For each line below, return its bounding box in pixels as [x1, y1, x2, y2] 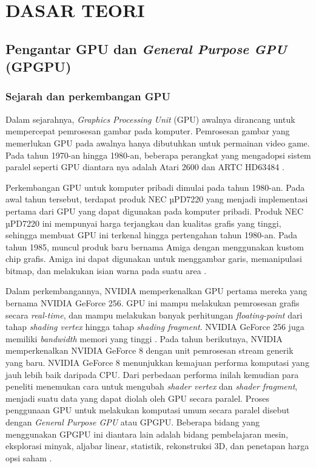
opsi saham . [5, 451, 52, 464]
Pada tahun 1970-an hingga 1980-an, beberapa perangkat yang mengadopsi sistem [5, 148, 311, 161]
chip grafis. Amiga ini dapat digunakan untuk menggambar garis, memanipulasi [5, 252, 302, 265]
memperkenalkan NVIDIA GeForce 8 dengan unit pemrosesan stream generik [5, 344, 294, 357]
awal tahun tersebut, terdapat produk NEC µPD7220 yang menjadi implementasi [5, 193, 308, 205]
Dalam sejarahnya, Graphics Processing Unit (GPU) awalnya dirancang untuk [5, 112, 295, 125]
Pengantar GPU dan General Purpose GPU [5, 39, 287, 58]
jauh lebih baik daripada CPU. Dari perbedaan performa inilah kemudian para [5, 368, 299, 380]
